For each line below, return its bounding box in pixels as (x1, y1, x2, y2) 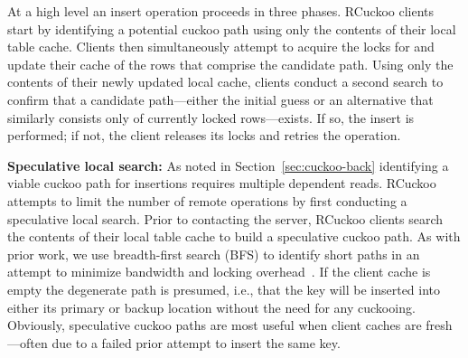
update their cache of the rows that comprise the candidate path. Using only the (7, 54, 454, 73)
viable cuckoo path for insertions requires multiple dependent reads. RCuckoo (7, 174, 436, 193)
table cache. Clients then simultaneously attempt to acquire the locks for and (7, 37, 435, 56)
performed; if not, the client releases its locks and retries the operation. (7, 126, 401, 145)
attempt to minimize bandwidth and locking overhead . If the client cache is (7, 262, 431, 281)
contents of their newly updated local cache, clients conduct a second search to (7, 72, 444, 91)
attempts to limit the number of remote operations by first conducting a (7, 191, 407, 210)
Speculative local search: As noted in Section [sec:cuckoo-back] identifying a (7, 155, 449, 174)
